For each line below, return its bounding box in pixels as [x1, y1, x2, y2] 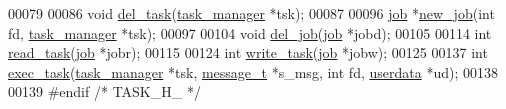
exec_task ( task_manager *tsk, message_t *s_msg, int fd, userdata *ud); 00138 [8, 61, 498, 82]
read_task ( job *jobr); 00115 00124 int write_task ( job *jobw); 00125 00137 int [8, 42, 488, 63]
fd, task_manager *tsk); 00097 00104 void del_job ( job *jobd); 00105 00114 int [8, 22, 492, 43]
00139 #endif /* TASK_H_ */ [8, 81, 201, 102]
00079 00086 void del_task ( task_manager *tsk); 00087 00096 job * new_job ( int [8, 3, 495, 23]
